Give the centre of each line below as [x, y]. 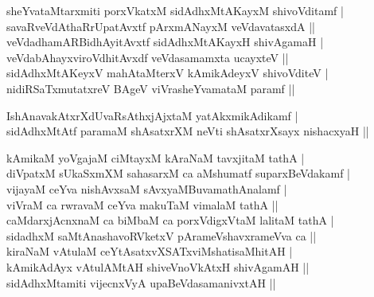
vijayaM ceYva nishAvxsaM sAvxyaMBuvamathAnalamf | [147, 188]
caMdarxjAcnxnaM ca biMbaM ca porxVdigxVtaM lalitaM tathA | [170, 220]
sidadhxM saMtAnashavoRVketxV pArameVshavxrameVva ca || [162, 235]
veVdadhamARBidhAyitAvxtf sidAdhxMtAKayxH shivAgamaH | [165, 42]
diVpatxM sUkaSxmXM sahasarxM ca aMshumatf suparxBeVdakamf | [178, 173]
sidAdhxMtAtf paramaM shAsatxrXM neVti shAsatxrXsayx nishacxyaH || [188, 131]
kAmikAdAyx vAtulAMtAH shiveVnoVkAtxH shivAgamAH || [158, 266]
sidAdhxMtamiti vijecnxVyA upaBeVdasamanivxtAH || [141, 282]
